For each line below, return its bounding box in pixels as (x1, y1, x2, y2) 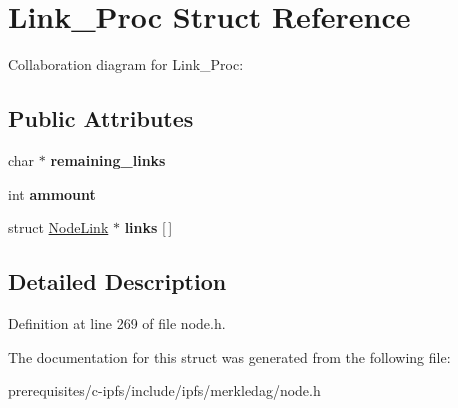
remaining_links (50, 149, 166, 170)
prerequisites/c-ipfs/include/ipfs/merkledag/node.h (8, 380, 321, 401)
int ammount (8, 183, 96, 204)
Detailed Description (8, 266, 227, 297)
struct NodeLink (8, 217, 109, 238)
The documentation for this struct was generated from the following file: (8, 346, 451, 367)
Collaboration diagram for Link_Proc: (8, 54, 244, 75)
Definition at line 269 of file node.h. (8, 312, 226, 333)
